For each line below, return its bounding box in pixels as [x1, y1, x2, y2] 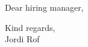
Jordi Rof [5, 33, 40, 45]
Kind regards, [5, 21, 55, 33]
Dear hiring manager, [5, 1, 84, 13]
